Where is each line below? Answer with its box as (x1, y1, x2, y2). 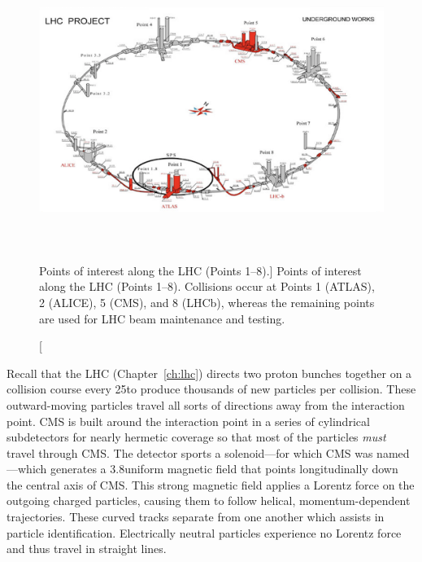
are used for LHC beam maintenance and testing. (39, 310, 285, 327)
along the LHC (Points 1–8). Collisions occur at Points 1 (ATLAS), (39, 278, 375, 295)
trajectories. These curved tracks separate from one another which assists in (7, 508, 385, 525)
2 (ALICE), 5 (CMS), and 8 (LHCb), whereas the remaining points (39, 293, 375, 310)
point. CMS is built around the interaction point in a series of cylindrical (7, 412, 370, 429)
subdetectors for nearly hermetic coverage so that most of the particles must (7, 428, 386, 446)
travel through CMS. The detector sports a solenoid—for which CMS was (7, 444, 373, 461)
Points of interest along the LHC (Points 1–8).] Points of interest (39, 261, 362, 279)
